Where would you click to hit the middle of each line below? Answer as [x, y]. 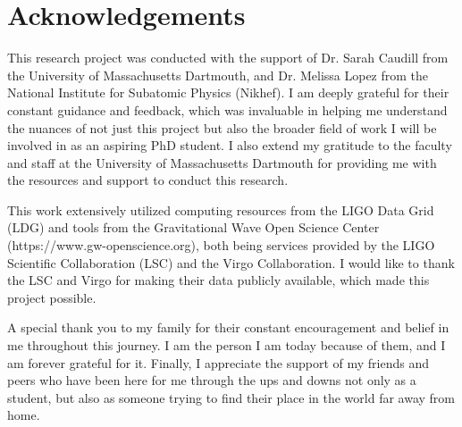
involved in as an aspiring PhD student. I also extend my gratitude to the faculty [230, 145]
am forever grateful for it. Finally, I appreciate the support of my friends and [218, 362]
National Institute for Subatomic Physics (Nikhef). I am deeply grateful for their [228, 92]
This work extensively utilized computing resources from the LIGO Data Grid [221, 209]
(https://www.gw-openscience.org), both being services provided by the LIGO [221, 245]
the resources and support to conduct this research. [148, 180]
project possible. [52, 297]
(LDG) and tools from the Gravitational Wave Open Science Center [193, 227]
